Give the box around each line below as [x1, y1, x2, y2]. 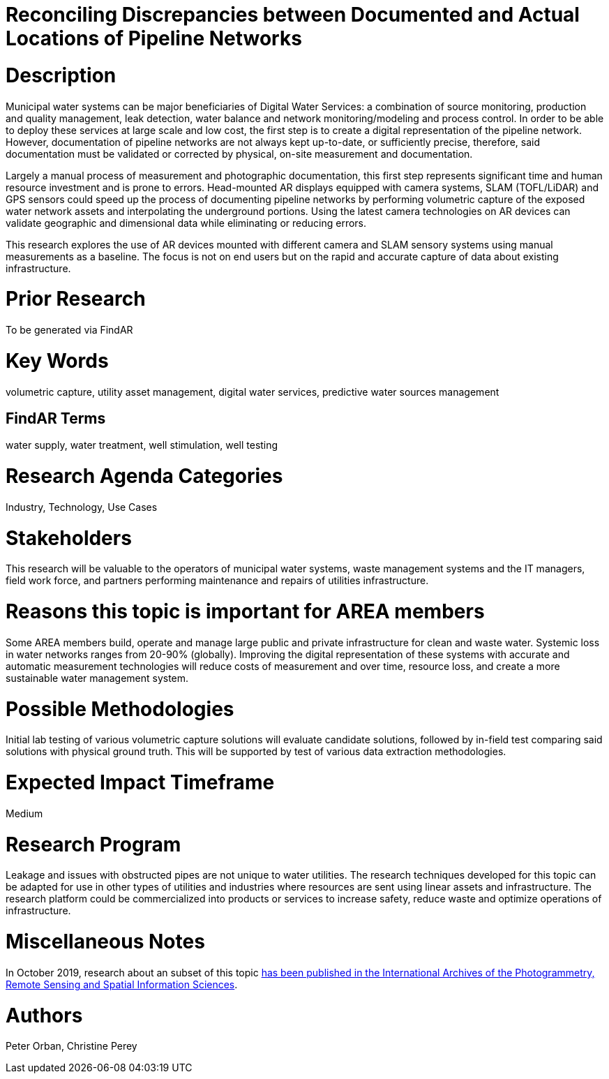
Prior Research [6, 287, 146, 311]
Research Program [6, 832, 181, 856]
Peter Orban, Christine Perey [6, 1040, 137, 1052]
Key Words [6, 348, 109, 373]
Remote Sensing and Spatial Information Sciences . [6, 978, 238, 990]
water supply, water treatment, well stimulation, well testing [6, 439, 278, 452]
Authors [6, 1003, 83, 1027]
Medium [6, 807, 43, 819]
